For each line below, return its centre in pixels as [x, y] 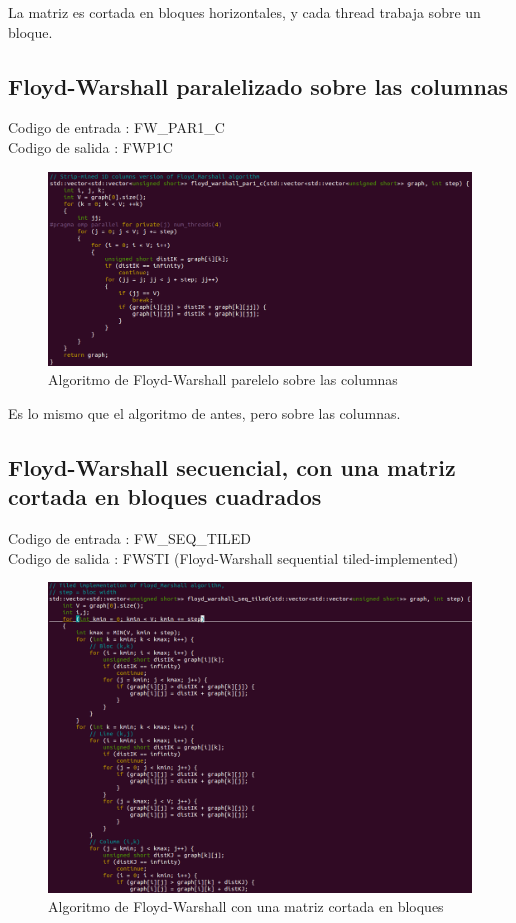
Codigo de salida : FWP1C [90, 146]
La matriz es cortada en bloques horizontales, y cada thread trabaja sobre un [244, 12]
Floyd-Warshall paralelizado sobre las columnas [258, 85]
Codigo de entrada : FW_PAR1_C [116, 127]
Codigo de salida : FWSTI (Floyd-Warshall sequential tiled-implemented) [233, 557]
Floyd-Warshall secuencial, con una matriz [232, 466]
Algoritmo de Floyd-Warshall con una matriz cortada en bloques [246, 906]
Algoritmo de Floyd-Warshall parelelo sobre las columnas [223, 379]
